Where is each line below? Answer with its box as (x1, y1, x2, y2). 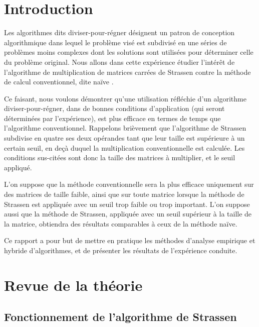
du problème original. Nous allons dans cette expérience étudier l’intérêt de (4, 56, 235, 67)
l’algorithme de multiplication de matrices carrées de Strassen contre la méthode (4, 66, 251, 77)
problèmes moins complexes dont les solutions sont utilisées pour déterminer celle (4, 47, 253, 57)
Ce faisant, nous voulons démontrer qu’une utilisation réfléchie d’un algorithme (4, 93, 246, 103)
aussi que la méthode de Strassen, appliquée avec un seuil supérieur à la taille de (4, 208, 252, 219)
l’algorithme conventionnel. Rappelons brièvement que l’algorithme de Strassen (4, 123, 246, 133)
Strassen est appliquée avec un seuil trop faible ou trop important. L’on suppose (4, 198, 250, 209)
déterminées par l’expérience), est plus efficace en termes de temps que (4, 113, 221, 123)
